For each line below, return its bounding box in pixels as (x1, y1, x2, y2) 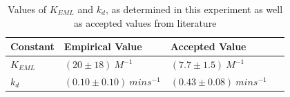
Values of (8, 2, 47, 16)
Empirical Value (64, 39, 142, 54)
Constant (10, 39, 55, 54)
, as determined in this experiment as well (105, 2, 283, 16)
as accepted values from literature (74, 15, 217, 30)
